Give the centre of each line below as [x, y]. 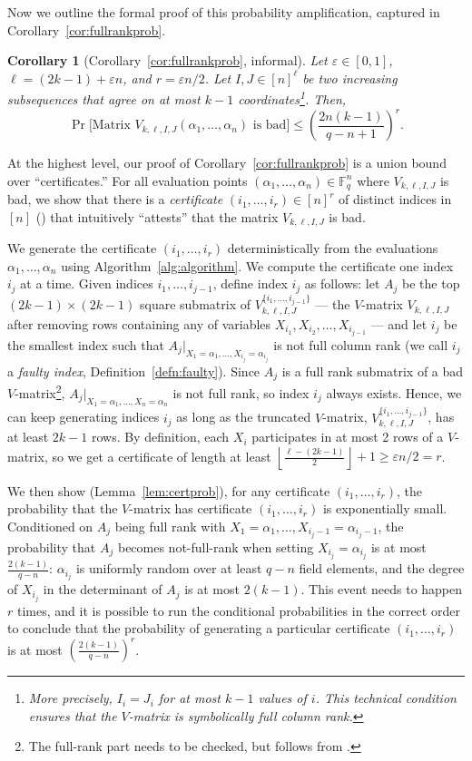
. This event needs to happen [382, 589]
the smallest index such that [86, 344]
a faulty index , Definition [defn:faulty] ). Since [134, 371]
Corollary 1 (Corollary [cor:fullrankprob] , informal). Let [167, 60]
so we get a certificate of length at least [162, 456]
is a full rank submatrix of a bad [373, 371]
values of [282, 698]
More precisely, [70, 698]
